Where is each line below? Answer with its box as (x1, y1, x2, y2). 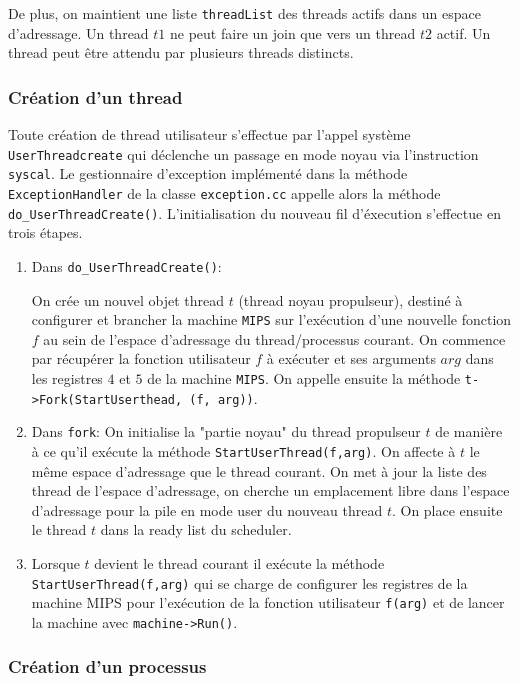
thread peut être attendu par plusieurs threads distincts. (8, 42, 354, 63)
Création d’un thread (8, 84, 183, 109)
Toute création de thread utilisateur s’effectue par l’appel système (8, 124, 411, 145)
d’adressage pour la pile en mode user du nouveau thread (31, 499, 383, 520)
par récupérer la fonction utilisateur (31, 348, 251, 369)
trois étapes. (8, 222, 83, 243)
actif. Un (436, 22, 491, 43)
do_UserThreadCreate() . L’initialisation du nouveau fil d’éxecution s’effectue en (8, 202, 501, 223)
